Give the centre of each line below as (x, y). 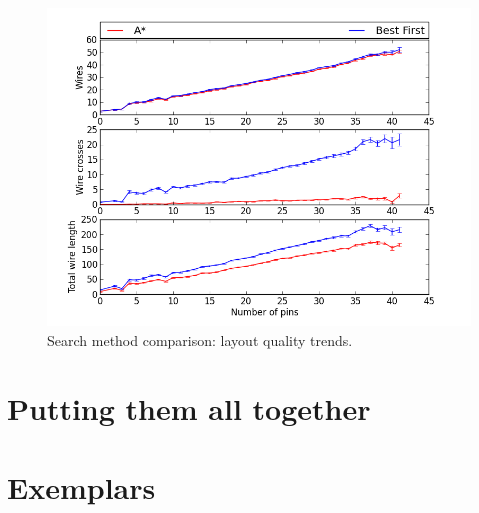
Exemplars (81, 486)
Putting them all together (189, 408)
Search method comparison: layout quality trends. (200, 339)
